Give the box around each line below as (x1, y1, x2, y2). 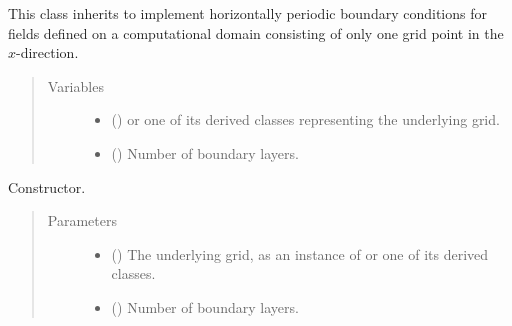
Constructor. (8, 176, 86, 197)
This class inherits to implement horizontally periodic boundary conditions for (8, 3, 487, 23)
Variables (47, 75, 104, 96)
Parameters (47, 210, 117, 231)
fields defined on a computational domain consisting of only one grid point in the (8, 22, 504, 43)
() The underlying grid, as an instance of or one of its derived (111, 243, 489, 264)
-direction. (16, 42, 79, 63)
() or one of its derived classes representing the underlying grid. (111, 109, 500, 130)
